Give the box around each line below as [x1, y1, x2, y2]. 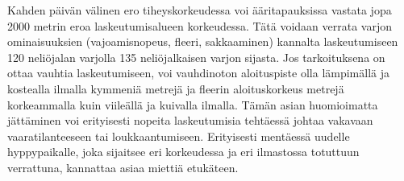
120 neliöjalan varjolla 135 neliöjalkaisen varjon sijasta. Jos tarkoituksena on [7, 48, 385, 65]
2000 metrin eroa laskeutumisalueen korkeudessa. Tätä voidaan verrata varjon [7, 17, 393, 34]
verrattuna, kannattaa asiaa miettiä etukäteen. [7, 158, 239, 175]
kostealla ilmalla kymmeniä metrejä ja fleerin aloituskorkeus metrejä [7, 80, 344, 97]
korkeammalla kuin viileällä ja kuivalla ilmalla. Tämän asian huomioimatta [7, 96, 378, 113]
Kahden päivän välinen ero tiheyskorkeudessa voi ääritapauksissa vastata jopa [7, 2, 392, 18]
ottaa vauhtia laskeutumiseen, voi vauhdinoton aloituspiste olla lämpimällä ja [7, 64, 390, 81]
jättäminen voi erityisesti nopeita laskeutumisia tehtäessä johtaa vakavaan [7, 112, 373, 129]
